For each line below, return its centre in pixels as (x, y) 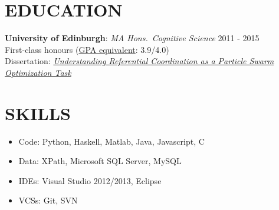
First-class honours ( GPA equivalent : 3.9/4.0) (87, 49)
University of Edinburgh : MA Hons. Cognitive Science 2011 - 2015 (132, 38)
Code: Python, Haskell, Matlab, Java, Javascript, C (111, 141)
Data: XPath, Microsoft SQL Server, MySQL (100, 161)
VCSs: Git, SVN (48, 200)
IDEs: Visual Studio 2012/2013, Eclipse (90, 180)
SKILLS (38, 113)
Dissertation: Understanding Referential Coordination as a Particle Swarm (139, 61)
